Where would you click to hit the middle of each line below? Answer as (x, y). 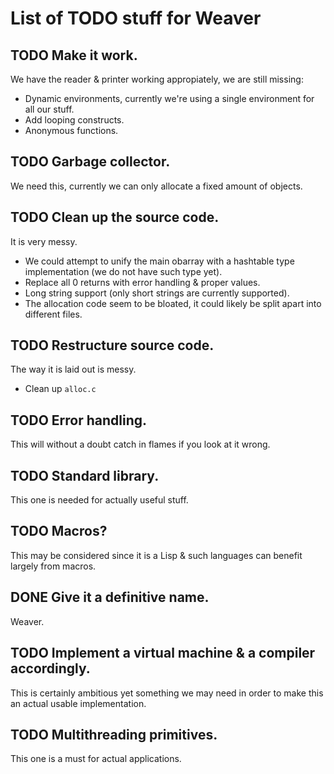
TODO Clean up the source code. (115, 217)
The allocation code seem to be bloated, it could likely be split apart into (173, 303)
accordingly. (50, 668)
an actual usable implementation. (78, 703)
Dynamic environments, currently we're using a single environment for (169, 98)
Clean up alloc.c (60, 389)
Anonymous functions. (71, 130)
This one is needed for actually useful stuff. (99, 500)
